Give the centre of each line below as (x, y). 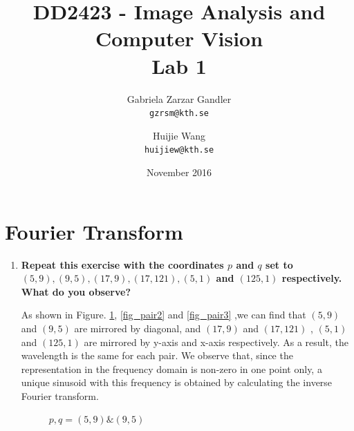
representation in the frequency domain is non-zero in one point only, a (171, 368)
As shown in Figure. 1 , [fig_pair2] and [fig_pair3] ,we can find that (164, 315)
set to (279, 264)
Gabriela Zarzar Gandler (179, 98)
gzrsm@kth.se (179, 114)
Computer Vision (179, 38)
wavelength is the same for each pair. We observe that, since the (157, 355)
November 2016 (179, 172)
